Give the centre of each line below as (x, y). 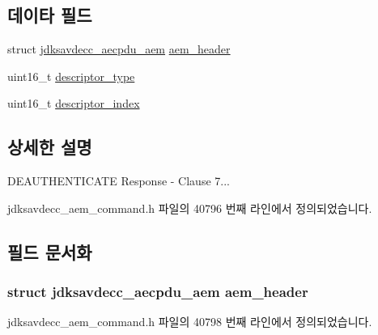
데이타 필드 (50, 15)
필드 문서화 (50, 251)
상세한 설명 (50, 147)
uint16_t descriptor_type (71, 76)
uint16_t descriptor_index (74, 103)
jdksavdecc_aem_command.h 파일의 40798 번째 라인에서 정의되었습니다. (190, 322)
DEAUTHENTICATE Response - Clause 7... (119, 181)
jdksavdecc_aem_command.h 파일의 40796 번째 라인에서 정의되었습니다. (190, 208)
